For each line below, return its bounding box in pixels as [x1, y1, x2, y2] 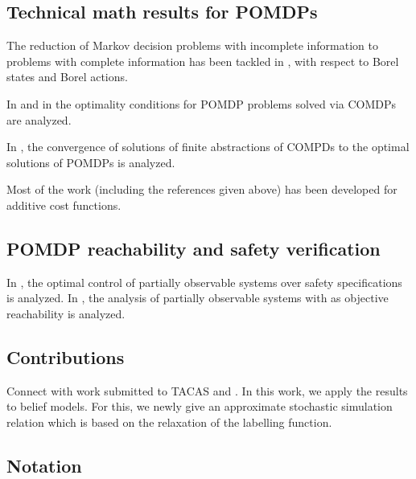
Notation [6, 452, 82, 477]
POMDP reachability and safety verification [6, 235, 381, 260]
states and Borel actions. [6, 68, 128, 85]
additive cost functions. [6, 196, 122, 213]
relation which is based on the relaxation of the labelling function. [6, 413, 332, 430]
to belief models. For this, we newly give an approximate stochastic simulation [6, 398, 393, 415]
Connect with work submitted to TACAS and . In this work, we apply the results [6, 382, 408, 399]
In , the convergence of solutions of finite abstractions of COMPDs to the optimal [6, 138, 410, 155]
